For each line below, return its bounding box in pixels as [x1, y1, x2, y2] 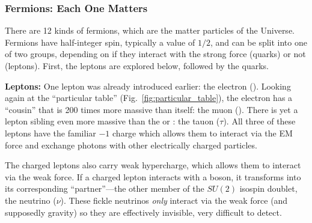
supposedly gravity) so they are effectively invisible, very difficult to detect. [5, 206, 282, 218]
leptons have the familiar [5, 126, 96, 139]
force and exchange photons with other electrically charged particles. [5, 138, 257, 151]
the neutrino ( [5, 194, 57, 206]
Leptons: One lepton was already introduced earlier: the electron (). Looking [5, 79, 291, 92]
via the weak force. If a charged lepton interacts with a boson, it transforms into [5, 170, 301, 183]
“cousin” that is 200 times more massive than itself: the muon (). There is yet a [5, 103, 298, 115]
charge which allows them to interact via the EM [112, 126, 293, 139]
